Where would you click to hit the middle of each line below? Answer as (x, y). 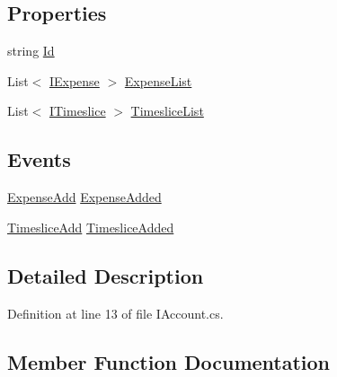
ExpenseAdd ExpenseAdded (84, 197)
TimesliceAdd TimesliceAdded (91, 227)
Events (39, 159)
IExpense (74, 80)
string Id (31, 51)
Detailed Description (106, 275)
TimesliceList (167, 111)
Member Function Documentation (169, 361)
